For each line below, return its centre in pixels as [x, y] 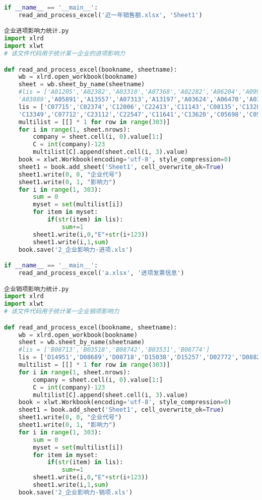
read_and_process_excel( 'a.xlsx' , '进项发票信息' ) [101, 273]
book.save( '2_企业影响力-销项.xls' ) [76, 492]
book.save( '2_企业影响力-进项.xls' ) [76, 249]
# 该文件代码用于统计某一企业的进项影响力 [65, 54]
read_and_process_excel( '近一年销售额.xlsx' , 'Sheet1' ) [110, 15]
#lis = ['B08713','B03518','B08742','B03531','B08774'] [114, 350]
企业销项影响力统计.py [37, 289]
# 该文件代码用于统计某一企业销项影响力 [62, 312]
